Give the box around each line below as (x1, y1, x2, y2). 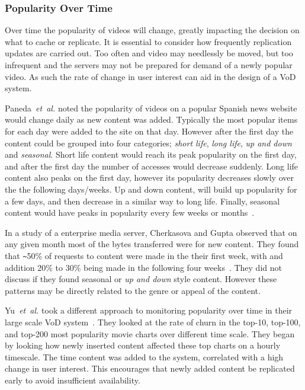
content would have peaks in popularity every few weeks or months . (5, 206, 255, 219)
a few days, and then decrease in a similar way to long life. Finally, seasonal (5, 194, 280, 207)
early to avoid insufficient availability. (5, 373, 140, 386)
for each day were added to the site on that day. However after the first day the (5, 124, 294, 137)
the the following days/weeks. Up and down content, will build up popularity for (5, 183, 297, 195)
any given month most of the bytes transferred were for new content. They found (5, 238, 299, 250)
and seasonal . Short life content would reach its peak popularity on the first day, (5, 148, 297, 161)
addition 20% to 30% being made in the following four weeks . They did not (5, 261, 282, 273)
